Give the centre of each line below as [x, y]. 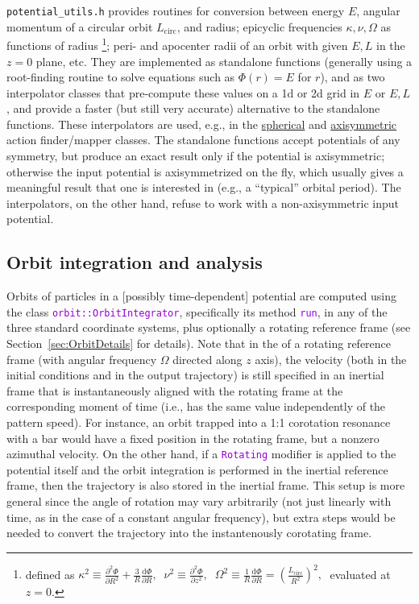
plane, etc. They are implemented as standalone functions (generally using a [224, 61]
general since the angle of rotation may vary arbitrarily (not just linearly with [199, 501]
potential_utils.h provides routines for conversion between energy [176, 10]
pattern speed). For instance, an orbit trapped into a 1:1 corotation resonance [199, 422]
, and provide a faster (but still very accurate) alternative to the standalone [193, 108]
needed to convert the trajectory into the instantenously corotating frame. [189, 533]
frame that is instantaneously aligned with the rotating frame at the [175, 390]
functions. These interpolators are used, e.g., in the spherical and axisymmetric [202, 124]
